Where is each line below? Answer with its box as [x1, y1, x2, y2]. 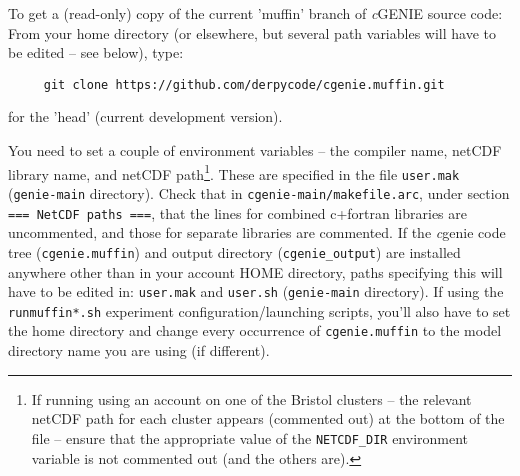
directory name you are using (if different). [8, 340, 270, 361]
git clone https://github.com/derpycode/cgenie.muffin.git [43, 77, 445, 92]
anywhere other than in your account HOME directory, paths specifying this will [8, 261, 503, 282]
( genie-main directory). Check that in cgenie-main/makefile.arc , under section [8, 182, 510, 203]
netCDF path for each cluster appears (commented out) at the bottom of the [31, 408, 505, 429]
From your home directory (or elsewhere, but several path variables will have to [8, 22, 496, 43]
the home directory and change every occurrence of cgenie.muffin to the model [8, 320, 502, 341]
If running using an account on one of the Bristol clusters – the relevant [31, 388, 472, 409]
